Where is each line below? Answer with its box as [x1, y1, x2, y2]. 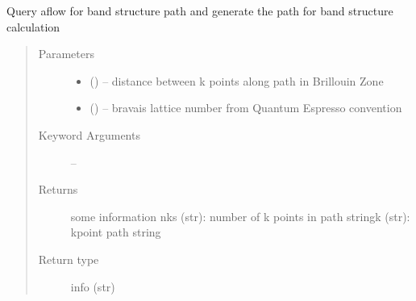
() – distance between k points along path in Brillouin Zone [89, 72, 384, 89]
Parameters [38, 45, 94, 62]
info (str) [70, 278, 115, 295]
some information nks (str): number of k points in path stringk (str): [70, 207, 410, 224]
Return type [38, 250, 99, 267]
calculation [6, 18, 60, 35]
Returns [38, 181, 78, 198]
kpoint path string [70, 224, 161, 240]
